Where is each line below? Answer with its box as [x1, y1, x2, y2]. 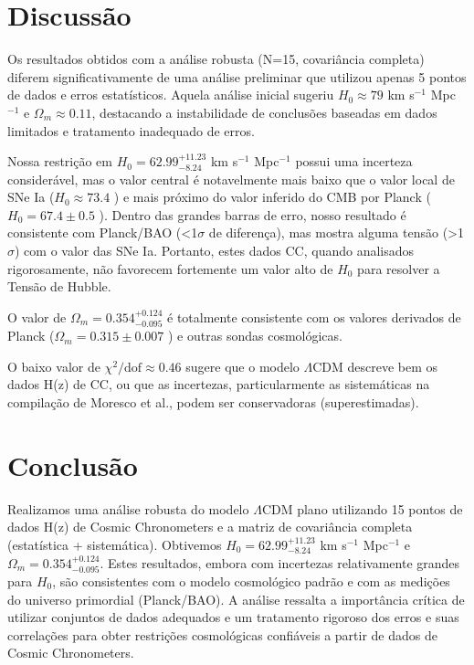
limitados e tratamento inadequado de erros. [7, 121, 255, 140]
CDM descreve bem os [312, 356, 438, 375]
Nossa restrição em [7, 152, 112, 171]
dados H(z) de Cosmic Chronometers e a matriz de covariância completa [7, 517, 413, 536]
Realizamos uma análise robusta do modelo [7, 499, 249, 518]
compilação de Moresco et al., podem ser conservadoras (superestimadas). [7, 393, 419, 412]
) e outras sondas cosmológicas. [168, 326, 342, 345]
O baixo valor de [7, 356, 100, 375]
